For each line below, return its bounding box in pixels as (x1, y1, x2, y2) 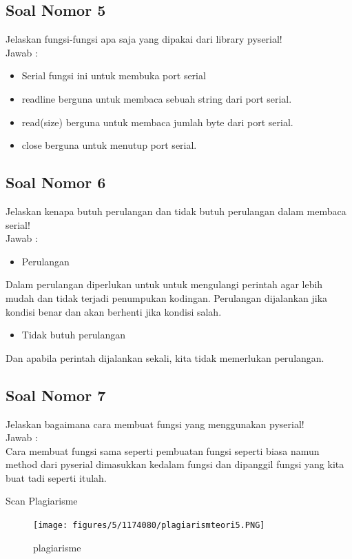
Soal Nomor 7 (6, 384, 106, 405)
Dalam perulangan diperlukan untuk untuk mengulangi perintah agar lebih (6, 277, 323, 292)
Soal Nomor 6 (6, 172, 106, 193)
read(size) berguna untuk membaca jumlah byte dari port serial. (21, 114, 293, 129)
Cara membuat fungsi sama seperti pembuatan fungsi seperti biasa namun (6, 443, 320, 458)
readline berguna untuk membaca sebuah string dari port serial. (21, 91, 292, 105)
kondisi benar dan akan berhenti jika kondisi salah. (6, 304, 222, 318)
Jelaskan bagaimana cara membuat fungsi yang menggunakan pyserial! (6, 416, 304, 431)
